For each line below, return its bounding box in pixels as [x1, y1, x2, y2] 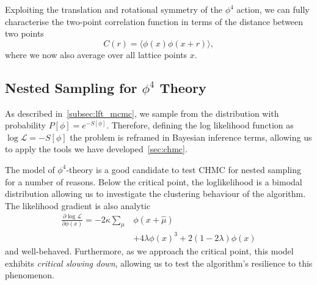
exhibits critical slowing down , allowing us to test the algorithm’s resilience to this [5, 256, 313, 269]
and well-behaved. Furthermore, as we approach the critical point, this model [5, 245, 294, 257]
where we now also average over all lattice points [5, 48, 188, 61]
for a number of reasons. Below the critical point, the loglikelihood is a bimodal [5, 175, 302, 188]
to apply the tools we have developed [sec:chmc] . [5, 142, 188, 155]
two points [5, 27, 44, 40]
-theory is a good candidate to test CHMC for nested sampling [66, 163, 301, 176]
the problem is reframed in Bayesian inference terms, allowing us [70, 130, 312, 143]
